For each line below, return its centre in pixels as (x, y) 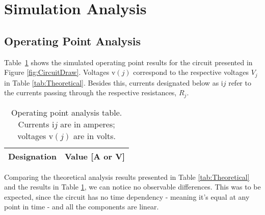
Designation (32, 156)
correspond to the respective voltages (191, 72)
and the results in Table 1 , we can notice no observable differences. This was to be (132, 187)
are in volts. (95, 136)
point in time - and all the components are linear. (82, 207)
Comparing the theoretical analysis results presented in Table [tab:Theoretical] (127, 177)
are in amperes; (88, 124)
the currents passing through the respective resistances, (90, 92)
